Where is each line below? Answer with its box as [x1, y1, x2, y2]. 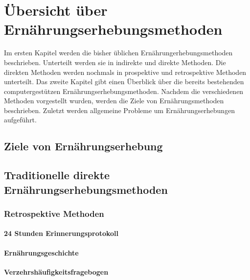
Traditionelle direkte [4, 167, 110, 183]
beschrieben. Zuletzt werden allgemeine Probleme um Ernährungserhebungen [4, 105, 235, 115]
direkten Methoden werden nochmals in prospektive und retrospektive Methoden [4, 67, 247, 77]
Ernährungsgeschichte [4, 247, 79, 257]
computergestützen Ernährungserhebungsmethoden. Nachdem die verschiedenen [4, 86, 244, 96]
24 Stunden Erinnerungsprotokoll [4, 228, 119, 238]
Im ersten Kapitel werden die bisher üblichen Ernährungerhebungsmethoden [4, 47, 233, 58]
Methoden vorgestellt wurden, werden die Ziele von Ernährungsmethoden [4, 95, 224, 106]
